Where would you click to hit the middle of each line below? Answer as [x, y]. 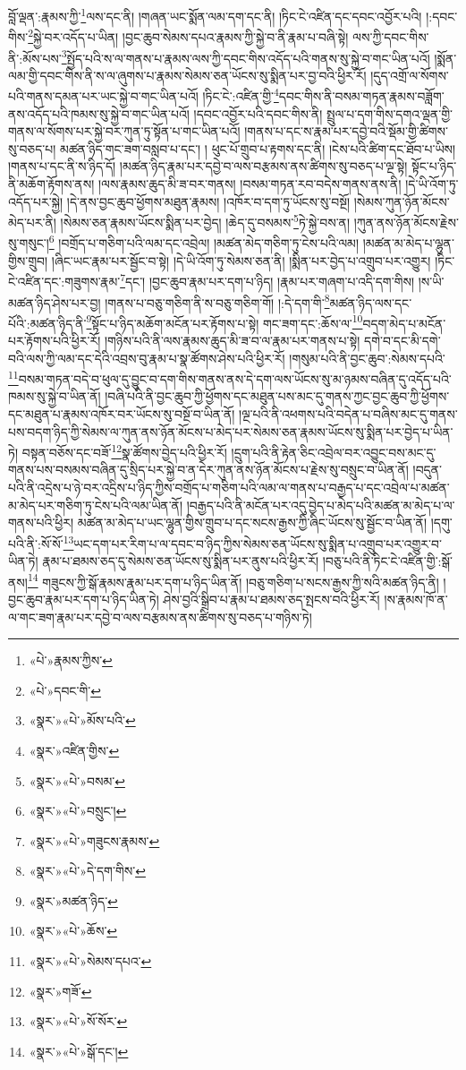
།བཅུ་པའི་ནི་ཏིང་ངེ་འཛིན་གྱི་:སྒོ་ [387, 561]
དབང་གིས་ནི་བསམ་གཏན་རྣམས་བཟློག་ [361, 96]
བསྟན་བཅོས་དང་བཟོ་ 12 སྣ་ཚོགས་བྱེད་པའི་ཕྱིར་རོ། [124, 451]
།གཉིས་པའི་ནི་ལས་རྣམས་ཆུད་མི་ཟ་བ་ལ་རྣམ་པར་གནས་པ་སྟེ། [232, 340]
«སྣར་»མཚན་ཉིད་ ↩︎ [73, 900]
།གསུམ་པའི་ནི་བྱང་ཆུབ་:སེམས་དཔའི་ [367, 358]
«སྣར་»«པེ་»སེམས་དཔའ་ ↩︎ [90, 961]
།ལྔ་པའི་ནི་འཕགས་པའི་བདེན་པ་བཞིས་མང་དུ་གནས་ [348, 414]
